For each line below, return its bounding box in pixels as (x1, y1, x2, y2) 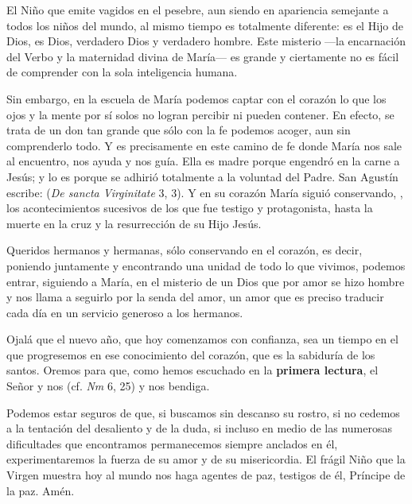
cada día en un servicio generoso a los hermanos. (6, 304, 243, 320)
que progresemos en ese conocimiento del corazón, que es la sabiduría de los (6, 346, 375, 362)
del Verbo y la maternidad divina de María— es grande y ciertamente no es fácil (6, 48, 399, 64)
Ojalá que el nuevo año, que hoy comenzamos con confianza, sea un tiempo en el (6, 331, 398, 347)
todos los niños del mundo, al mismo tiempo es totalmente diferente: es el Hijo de (6, 17, 403, 33)
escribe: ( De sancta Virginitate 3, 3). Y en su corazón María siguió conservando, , (6, 184, 403, 200)
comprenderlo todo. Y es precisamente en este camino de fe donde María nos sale (6, 137, 402, 153)
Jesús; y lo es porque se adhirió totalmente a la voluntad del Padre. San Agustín (6, 168, 398, 184)
